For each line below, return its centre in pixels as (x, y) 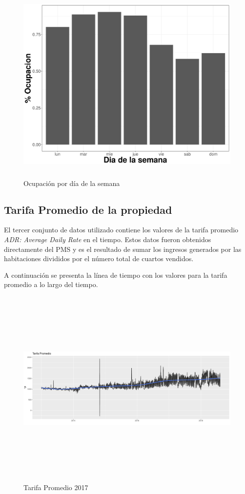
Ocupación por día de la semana (72, 183)
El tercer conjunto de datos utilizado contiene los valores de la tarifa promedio (121, 230)
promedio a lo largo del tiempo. (51, 284)
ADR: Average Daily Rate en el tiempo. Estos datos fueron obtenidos (108, 239)
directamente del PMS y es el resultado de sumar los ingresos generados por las (123, 249)
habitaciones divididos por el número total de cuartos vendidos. (99, 258)
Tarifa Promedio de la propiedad (88, 209)
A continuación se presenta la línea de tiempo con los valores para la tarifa (116, 275)
